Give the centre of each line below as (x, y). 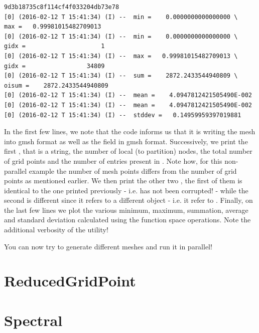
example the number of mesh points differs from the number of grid (133, 171)
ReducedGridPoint (70, 281)
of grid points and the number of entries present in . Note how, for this (113, 160)
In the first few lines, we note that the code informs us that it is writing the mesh (130, 131)
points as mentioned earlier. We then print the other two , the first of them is (123, 181)
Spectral (33, 320)
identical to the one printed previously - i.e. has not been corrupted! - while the (126, 190)
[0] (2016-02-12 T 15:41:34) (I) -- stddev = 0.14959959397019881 (123, 115)
